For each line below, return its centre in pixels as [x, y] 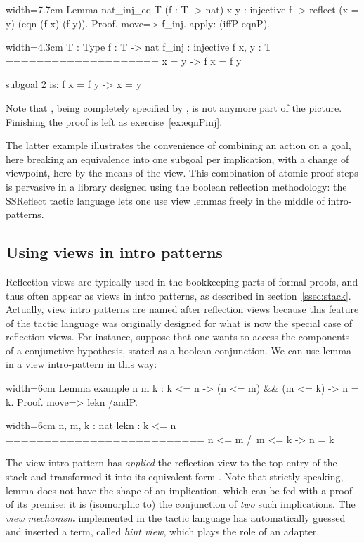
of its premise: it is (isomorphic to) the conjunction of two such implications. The [181, 504]
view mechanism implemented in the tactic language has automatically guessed [176, 517]
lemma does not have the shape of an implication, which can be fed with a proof [179, 490]
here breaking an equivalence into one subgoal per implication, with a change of [177, 159]
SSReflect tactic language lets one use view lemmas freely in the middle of [165, 200]
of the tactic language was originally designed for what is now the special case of [179, 322]
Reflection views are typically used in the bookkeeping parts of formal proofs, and [182, 281]
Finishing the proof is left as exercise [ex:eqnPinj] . [114, 121]
